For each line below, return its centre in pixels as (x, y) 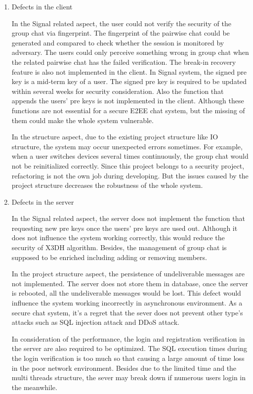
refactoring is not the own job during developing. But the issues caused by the (130, 175)
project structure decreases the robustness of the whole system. (107, 185)
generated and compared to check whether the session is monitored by (118, 42)
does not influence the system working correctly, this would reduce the (118, 238)
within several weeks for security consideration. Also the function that (118, 91)
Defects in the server (43, 201)
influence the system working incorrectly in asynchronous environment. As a (127, 303)
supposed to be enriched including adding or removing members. (109, 257)
